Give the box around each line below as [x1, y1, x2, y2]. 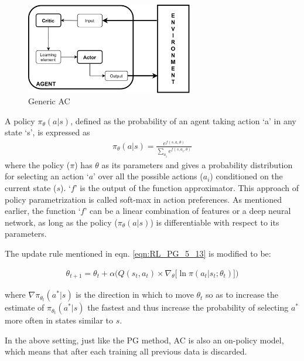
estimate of [5, 301, 45, 314]
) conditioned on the [210, 170, 283, 182]
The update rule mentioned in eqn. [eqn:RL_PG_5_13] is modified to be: [5, 247, 271, 259]
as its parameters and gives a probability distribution [101, 158, 293, 171]
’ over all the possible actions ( [93, 170, 203, 182]
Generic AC [28, 95, 70, 107]
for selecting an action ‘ [5, 170, 89, 182]
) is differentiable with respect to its [150, 216, 279, 228]
